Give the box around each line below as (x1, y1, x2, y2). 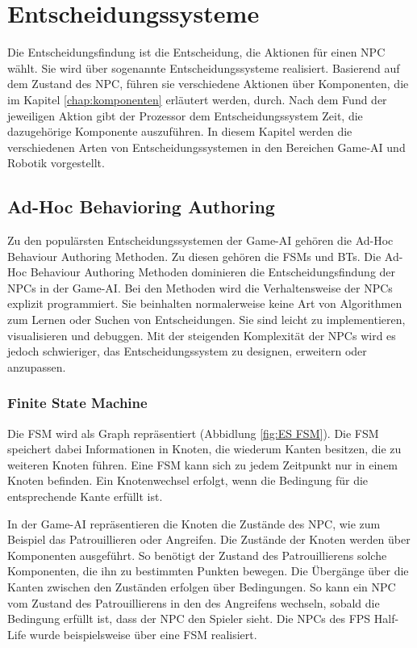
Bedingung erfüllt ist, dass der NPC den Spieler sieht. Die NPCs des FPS (7, 610, 371, 627)
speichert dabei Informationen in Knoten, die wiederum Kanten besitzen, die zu (7, 440, 402, 457)
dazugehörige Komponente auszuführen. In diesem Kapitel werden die (7, 123, 352, 140)
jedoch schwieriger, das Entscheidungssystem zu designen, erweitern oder (7, 343, 367, 360)
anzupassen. (7, 358, 66, 375)
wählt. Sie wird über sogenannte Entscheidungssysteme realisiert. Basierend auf (7, 59, 400, 76)
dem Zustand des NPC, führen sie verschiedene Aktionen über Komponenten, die (7, 75, 409, 92)
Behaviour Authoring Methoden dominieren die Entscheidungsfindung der (30, 263, 396, 280)
